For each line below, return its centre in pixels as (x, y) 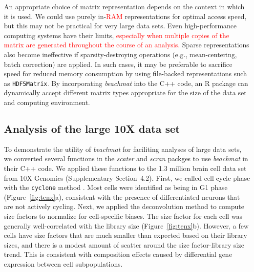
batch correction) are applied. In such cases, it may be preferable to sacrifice (118, 64)
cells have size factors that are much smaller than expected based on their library (126, 235)
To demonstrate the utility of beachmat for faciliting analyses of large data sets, (123, 149)
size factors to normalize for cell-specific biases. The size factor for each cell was (123, 216)
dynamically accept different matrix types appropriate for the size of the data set (125, 93)
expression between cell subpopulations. (63, 263)
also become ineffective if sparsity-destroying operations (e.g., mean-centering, (120, 54)
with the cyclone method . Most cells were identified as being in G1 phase (116, 187)
